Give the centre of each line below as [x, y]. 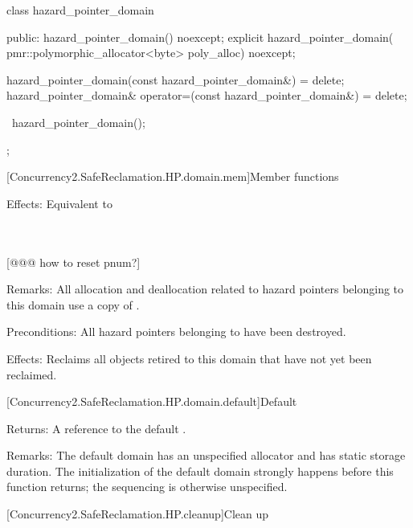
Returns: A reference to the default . [96, 428]
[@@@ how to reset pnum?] [74, 262]
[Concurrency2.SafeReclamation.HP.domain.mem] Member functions [173, 176]
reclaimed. [32, 374]
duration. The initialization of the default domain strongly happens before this [200, 471]
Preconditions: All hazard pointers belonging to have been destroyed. [176, 332]
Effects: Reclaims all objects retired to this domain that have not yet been [189, 358]
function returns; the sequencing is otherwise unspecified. [147, 487]
